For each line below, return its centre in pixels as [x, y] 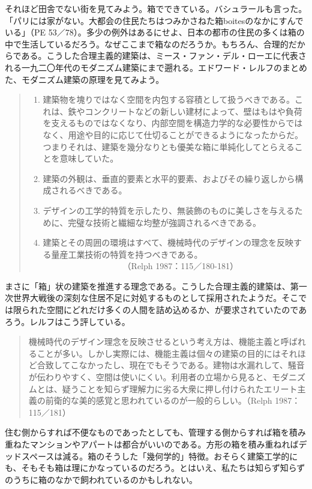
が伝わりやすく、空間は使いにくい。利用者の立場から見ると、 [150, 377]
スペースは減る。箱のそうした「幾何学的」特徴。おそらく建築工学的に [160, 456]
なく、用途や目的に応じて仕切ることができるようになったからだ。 [173, 134]
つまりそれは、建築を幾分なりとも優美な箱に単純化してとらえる [169, 146]
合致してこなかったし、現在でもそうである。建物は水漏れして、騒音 [171, 365]
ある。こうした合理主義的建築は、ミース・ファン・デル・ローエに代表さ [164, 56]
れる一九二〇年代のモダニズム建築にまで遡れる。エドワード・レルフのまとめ [156, 67]
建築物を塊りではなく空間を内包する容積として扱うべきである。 [169, 99]
